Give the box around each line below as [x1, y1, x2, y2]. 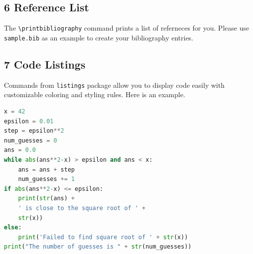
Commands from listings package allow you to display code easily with [4, 79, 225, 90]
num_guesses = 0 [4, 137, 57, 144]
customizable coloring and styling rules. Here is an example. [4, 89, 185, 100]
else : [4, 224, 22, 231]
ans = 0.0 [4, 146, 36, 154]
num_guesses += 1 [18, 176, 75, 183]
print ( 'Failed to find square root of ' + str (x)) [18, 233, 188, 241]
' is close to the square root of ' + [18, 204, 146, 212]
